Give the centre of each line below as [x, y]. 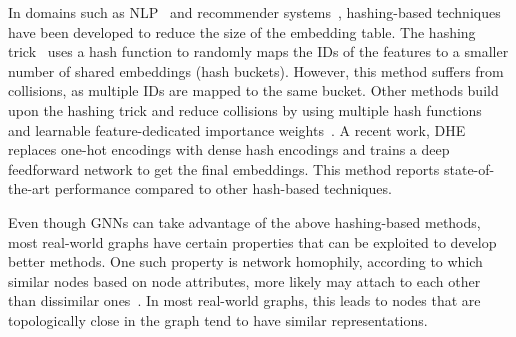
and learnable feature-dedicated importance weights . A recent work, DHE [237, 129]
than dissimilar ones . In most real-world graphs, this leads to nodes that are [244, 300]
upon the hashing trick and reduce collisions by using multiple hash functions [245, 109]
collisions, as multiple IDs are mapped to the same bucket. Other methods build [253, 90]
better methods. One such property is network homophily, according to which [245, 261]
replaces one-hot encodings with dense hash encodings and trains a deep [229, 149]
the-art [29, 188]
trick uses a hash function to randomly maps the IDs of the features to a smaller [258, 51]
